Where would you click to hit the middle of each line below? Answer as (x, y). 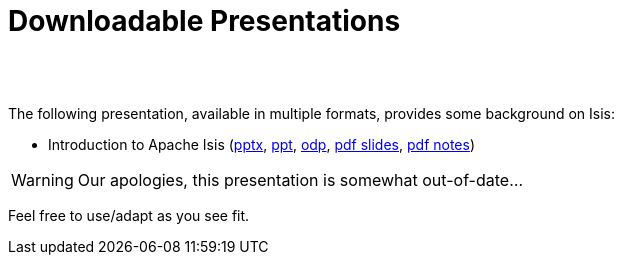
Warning (42, 179)
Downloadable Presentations (204, 21)
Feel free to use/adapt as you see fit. (129, 215)
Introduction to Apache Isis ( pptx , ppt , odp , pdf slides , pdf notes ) (262, 144)
